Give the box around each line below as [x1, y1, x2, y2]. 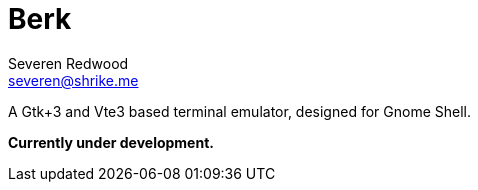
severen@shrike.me [8, 71, 139, 89]
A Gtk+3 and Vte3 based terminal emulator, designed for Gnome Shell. [8, 102, 471, 120]
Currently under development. [8, 133, 214, 151]
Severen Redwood [8, 54, 129, 72]
